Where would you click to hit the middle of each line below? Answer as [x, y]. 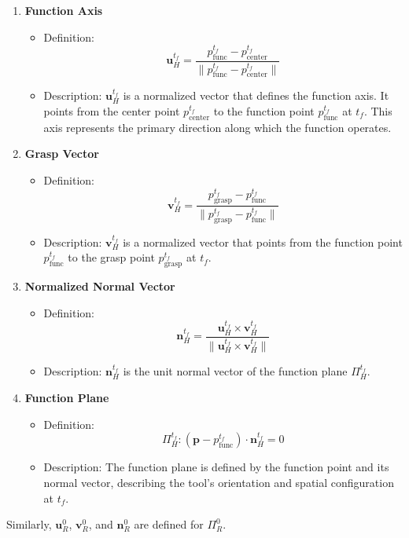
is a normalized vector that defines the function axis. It [256, 95]
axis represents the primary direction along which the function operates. [217, 127]
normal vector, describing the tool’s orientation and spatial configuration [219, 482]
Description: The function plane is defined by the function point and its [216, 467]
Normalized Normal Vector [100, 286]
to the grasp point [111, 257]
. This [378, 110]
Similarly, [29, 524]
